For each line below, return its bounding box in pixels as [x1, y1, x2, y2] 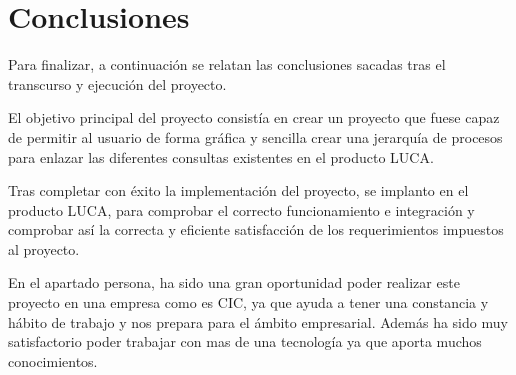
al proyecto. [8, 238, 80, 259]
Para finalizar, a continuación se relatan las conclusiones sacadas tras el [8, 54, 446, 75]
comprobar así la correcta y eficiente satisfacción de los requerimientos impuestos [8, 219, 504, 240]
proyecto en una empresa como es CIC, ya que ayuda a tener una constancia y [8, 292, 489, 313]
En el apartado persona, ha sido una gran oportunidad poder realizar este [8, 272, 460, 293]
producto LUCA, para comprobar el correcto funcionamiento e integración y [8, 199, 475, 220]
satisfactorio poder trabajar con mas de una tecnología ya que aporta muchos [8, 331, 482, 352]
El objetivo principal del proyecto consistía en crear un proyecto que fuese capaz [8, 107, 500, 128]
